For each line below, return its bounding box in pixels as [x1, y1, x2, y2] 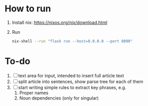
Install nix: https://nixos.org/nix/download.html [11, 19, 108, 25]
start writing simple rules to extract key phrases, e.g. [18, 84, 127, 90]
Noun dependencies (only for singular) [19, 95, 99, 101]
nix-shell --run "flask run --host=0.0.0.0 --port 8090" [11, 38, 133, 44]
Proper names [19, 90, 48, 96]
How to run [4, 3, 51, 14]
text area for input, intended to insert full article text [18, 73, 124, 79]
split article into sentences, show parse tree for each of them [18, 78, 144, 85]
